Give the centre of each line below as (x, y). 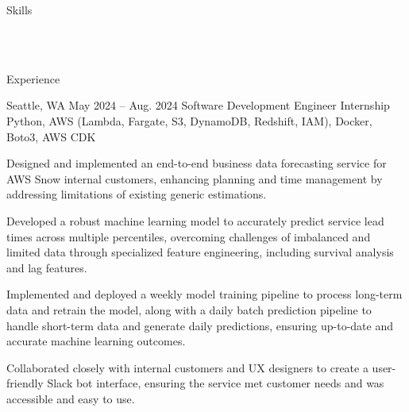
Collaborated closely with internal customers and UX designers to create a (187, 367)
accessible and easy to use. (71, 398)
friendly (25, 383)
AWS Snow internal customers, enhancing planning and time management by (195, 178)
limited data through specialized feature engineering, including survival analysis (200, 252)
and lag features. (47, 267)
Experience (33, 78)
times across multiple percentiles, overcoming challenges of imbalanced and (189, 236)
